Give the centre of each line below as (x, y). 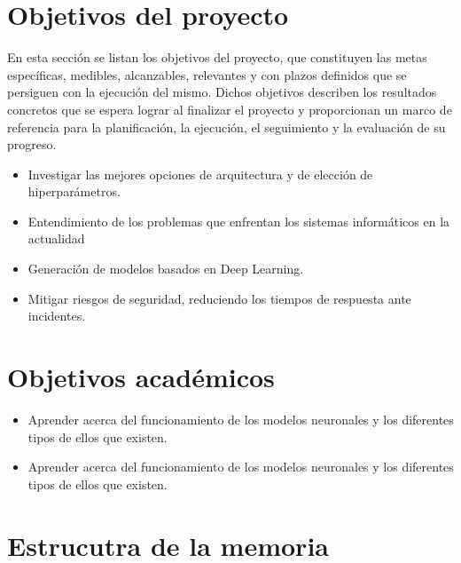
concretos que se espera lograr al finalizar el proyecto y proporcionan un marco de (230, 109)
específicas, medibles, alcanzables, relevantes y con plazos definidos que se (207, 74)
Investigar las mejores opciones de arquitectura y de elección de (200, 174)
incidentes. (57, 316)
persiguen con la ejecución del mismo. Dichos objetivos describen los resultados (222, 92)
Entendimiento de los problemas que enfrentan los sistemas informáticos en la (239, 221)
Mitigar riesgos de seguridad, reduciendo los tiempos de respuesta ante (219, 298)
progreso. (32, 144)
